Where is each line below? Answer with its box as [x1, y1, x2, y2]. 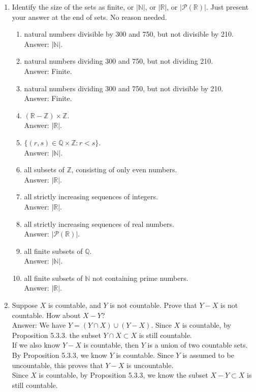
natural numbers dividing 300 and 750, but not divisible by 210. [24, 83, 223, 93]
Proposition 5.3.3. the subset [12, 329, 101, 340]
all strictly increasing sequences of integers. [24, 191, 158, 202]
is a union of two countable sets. [147, 339, 248, 350]
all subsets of [24, 164, 65, 175]
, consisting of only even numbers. [71, 164, 177, 175]
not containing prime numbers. [92, 272, 188, 283]
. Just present [206, 2, 249, 12]
